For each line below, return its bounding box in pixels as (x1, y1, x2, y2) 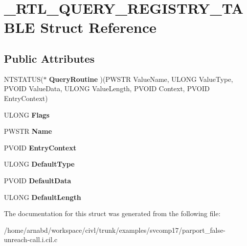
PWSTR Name (4, 126, 52, 136)
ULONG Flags (4, 109, 50, 120)
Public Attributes (4, 50, 95, 66)
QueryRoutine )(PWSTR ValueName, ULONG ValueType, (49, 74, 233, 84)
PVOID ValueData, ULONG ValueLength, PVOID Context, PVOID (4, 83, 210, 94)
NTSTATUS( (4, 74, 44, 84)
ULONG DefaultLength (4, 192, 81, 202)
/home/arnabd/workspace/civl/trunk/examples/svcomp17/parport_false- (4, 224, 225, 235)
